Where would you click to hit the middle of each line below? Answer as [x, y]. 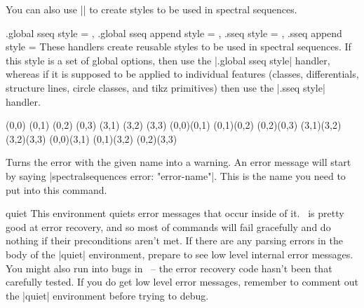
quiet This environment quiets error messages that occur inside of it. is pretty [175, 213]
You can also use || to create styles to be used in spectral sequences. [151, 9]
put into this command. [56, 189]
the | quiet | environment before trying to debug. [107, 295]
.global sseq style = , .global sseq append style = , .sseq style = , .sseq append [174, 33]
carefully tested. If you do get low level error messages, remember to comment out [182, 282]
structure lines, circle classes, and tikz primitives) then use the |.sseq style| [166, 87]
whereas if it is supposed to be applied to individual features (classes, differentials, [182, 74]
